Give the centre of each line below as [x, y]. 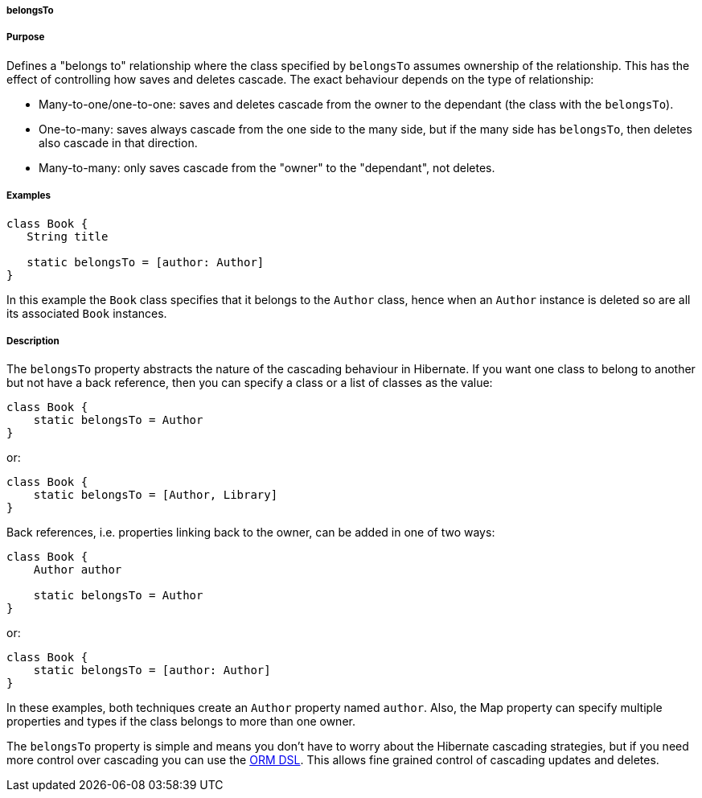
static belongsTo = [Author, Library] [156, 495]
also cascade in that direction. [118, 142]
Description [33, 341]
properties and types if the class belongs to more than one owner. [181, 722]
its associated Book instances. [87, 313]
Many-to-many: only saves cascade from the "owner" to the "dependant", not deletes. [267, 167]
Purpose [26, 37]
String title [68, 236]
